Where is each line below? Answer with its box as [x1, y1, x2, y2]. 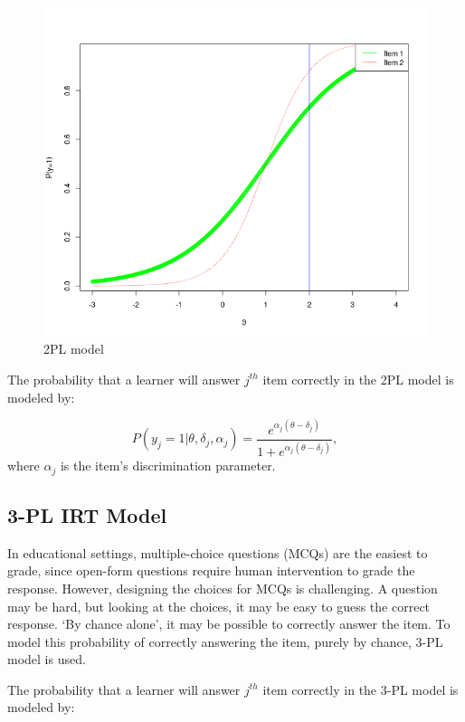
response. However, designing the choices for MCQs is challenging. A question [7, 578, 438, 597]
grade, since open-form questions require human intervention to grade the [7, 561, 415, 580]
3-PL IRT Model [7, 500, 167, 528]
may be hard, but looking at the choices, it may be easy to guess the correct [7, 596, 431, 615]
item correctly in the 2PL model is [262, 369, 454, 388]
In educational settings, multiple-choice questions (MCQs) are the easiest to [7, 543, 428, 562]
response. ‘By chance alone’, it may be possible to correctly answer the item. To [7, 614, 451, 633]
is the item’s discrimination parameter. [60, 456, 276, 475]
